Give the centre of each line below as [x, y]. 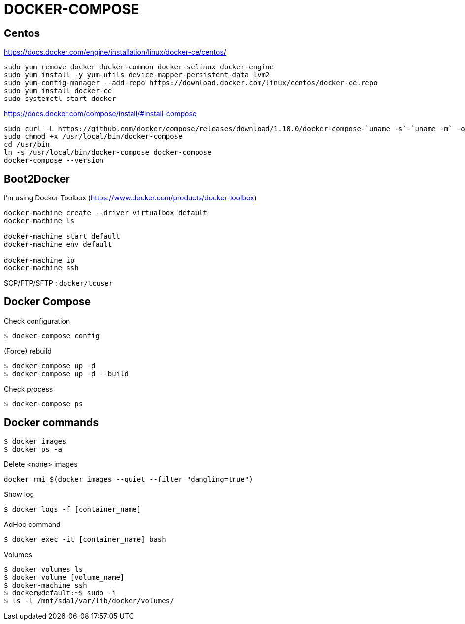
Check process [29, 389]
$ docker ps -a [33, 449]
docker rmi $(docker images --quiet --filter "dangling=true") [129, 479]
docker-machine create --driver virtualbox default [106, 213]
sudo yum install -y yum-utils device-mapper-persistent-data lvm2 [137, 75]
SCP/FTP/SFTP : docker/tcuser [59, 283]
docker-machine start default [62, 237]
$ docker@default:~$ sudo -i [60, 593]
